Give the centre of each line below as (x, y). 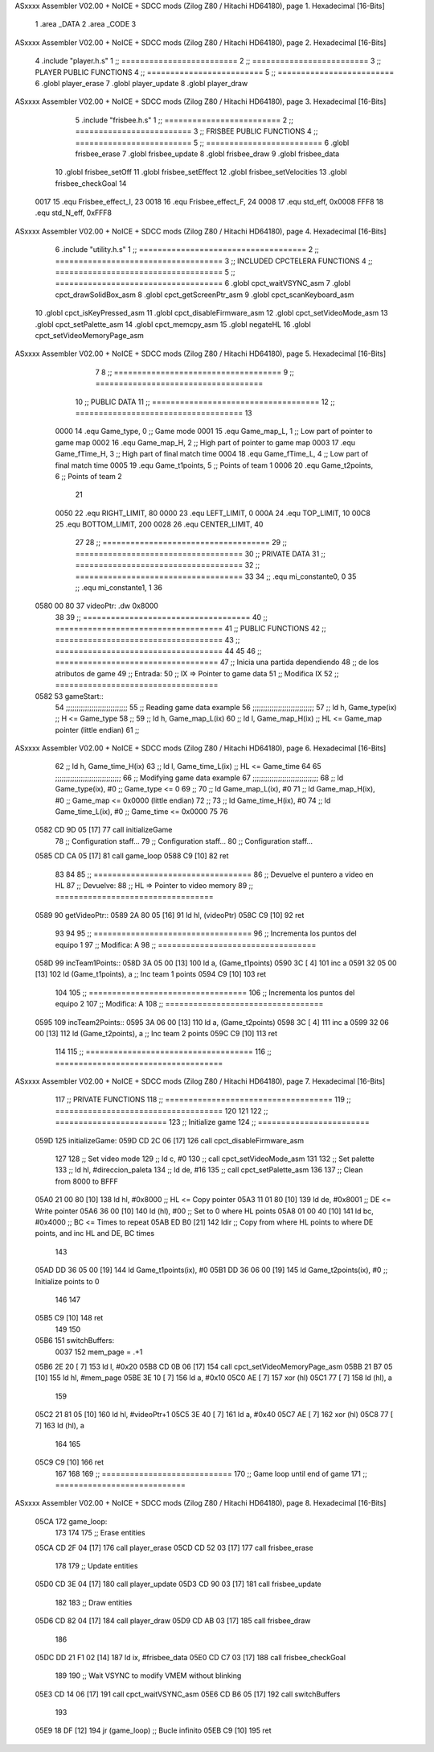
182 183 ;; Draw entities (94, 1602)
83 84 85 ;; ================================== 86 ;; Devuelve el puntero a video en (214, 874)
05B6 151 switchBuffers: (75, 1341)
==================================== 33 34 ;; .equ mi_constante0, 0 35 (216, 576)
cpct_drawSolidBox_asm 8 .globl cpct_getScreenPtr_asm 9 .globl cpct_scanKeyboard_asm (205, 295)
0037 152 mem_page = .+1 (99, 1352)
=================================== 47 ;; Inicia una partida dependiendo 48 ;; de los (217, 662)
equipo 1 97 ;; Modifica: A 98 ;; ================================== (186, 944)
